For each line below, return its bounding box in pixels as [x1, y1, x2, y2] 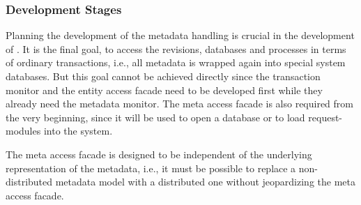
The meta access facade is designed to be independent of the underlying [6, 146, 312, 161]
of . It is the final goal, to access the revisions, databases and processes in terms [6, 41, 346, 56]
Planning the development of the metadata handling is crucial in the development [6, 28, 355, 43]
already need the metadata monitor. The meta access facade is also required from [6, 96, 353, 111]
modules [6, 123, 41, 138]
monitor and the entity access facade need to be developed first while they [6, 82, 323, 97]
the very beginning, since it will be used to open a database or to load [6, 109, 305, 124]
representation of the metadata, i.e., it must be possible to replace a [6, 160, 296, 175]
